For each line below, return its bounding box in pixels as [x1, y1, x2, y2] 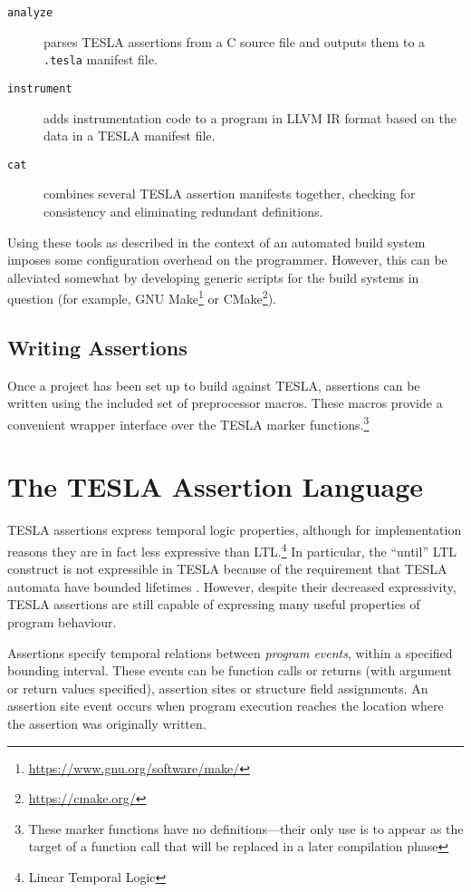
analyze [7, 6, 53, 19]
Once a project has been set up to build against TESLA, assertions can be [7, 375, 420, 394]
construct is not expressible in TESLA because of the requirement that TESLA [7, 559, 447, 578]
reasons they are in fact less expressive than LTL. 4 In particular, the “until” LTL [7, 538, 457, 560]
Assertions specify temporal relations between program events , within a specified [7, 643, 453, 662]
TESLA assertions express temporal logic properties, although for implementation [7, 520, 462, 539]
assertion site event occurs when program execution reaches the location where [7, 696, 444, 715]
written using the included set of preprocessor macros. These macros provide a [7, 393, 443, 412]
